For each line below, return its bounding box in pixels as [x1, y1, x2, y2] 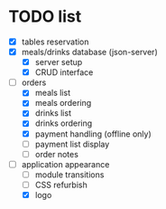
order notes [34, 148, 78, 159]
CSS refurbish [34, 179, 88, 190]
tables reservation [21, 36, 89, 47]
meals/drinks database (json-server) [21, 47, 159, 57]
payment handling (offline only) [34, 128, 152, 139]
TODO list [8, 6, 82, 27]
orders [21, 77, 47, 88]
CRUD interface [34, 67, 94, 78]
